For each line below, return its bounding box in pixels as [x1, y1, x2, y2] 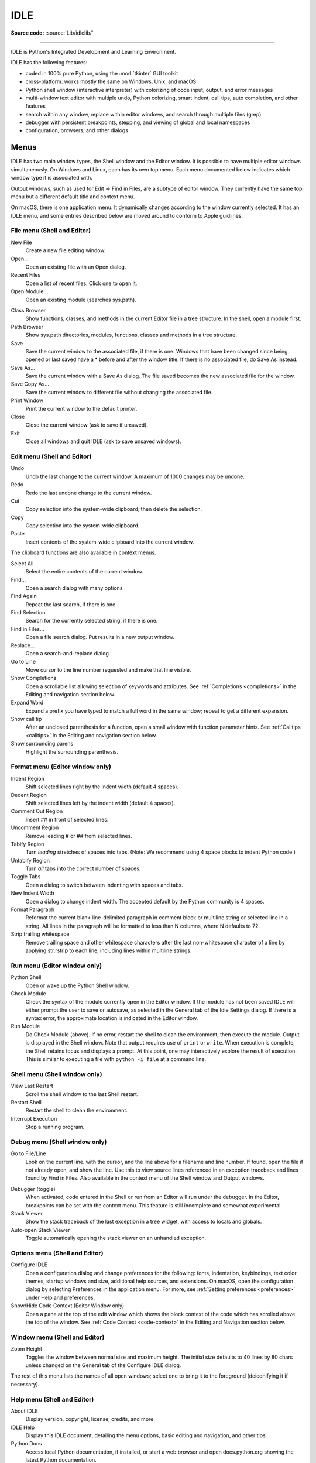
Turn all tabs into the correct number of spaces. [25, 865, 141, 872]
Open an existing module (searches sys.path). [25, 296, 137, 303]
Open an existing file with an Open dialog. [25, 263, 126, 270]
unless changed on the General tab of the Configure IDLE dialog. [25, 1361, 181, 1369]
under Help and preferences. [25, 1294, 95, 1301]
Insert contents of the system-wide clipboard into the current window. [25, 538, 194, 545]
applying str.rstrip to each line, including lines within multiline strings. [25, 947, 193, 954]
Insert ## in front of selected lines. [25, 816, 109, 823]
